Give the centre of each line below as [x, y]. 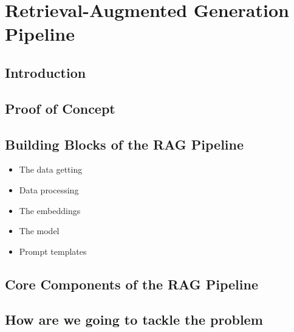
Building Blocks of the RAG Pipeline [125, 144]
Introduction [46, 72]
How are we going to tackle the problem [134, 320]
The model [39, 231]
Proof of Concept [60, 108]
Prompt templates [53, 251]
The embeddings [50, 210]
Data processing [49, 189]
